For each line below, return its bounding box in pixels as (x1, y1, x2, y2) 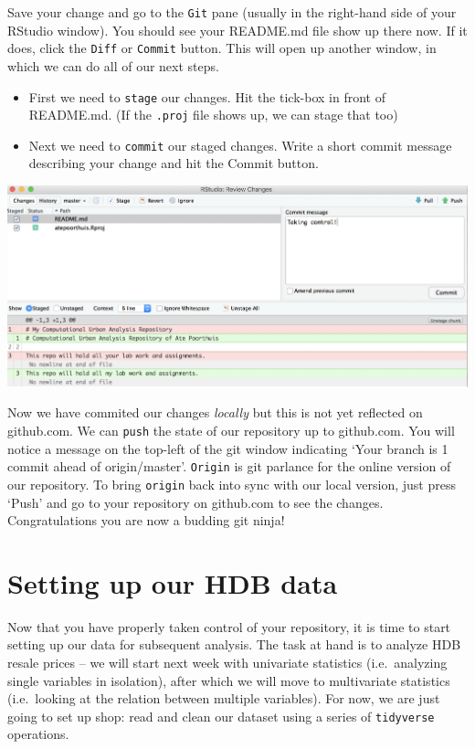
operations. (7, 724, 69, 744)
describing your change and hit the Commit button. (28, 153, 319, 173)
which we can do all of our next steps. (7, 56, 219, 75)
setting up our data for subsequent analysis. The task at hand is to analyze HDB (7, 635, 461, 654)
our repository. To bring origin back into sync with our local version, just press (7, 474, 456, 493)
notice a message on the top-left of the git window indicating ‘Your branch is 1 (7, 438, 449, 458)
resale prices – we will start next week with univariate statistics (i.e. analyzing (7, 653, 448, 672)
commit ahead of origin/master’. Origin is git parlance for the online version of (7, 457, 451, 476)
